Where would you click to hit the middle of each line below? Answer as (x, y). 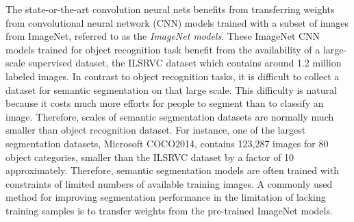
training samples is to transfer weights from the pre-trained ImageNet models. (169, 210)
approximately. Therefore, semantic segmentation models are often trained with (172, 170)
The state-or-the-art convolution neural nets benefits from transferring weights (170, 9)
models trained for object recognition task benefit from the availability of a (163, 49)
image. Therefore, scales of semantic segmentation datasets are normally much (170, 116)
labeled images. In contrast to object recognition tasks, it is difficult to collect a (173, 76)
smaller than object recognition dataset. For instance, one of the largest (156, 130)
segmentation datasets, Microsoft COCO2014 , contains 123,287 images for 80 (167, 143)
